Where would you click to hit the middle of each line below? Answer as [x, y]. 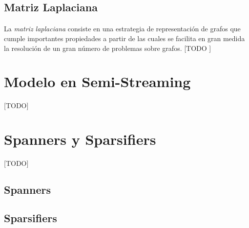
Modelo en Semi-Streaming [97, 81]
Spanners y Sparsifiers [80, 139]
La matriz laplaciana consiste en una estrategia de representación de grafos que [122, 29]
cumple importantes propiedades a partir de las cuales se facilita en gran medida [124, 38]
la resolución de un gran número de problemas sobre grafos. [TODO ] [108, 48]
